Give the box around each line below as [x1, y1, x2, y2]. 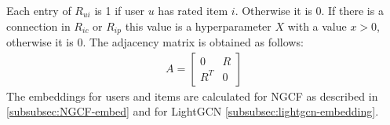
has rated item [158, 2, 228, 18]
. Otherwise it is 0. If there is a [235, 2, 384, 18]
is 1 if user [94, 2, 145, 18]
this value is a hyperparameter [125, 17, 272, 34]
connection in [6, 17, 71, 34]
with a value [287, 17, 347, 34]
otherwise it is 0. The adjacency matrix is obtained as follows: [6, 34, 304, 50]
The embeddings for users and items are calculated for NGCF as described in [6, 87, 378, 104]
